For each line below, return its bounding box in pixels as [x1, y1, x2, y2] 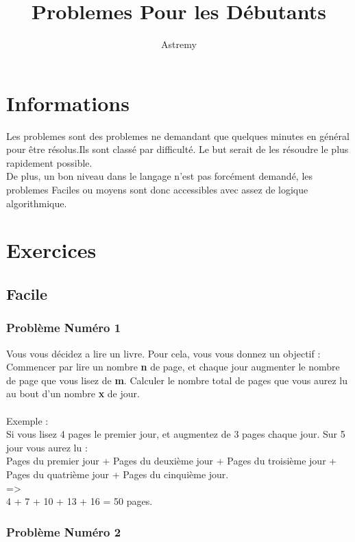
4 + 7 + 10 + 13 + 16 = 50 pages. [6, 494, 153, 508]
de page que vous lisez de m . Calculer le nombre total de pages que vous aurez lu [6, 373, 347, 387]
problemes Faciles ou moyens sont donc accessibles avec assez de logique [6, 182, 308, 197]
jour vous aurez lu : [6, 440, 88, 454]
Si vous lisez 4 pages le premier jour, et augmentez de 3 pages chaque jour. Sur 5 [6, 427, 345, 441]
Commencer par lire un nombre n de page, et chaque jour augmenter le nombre [6, 360, 340, 374]
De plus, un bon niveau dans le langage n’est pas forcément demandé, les [6, 169, 313, 183]
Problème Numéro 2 [6, 523, 121, 540]
